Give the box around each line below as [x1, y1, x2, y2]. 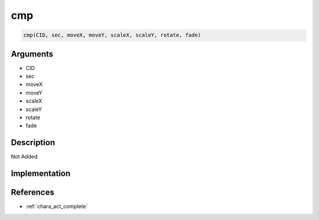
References [11, 188, 54, 198]
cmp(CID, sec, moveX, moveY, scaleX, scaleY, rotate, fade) [23, 32, 201, 38]
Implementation [11, 169, 71, 179]
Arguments [11, 49, 54, 59]
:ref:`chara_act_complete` [25, 203, 88, 210]
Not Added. [11, 153, 40, 160]
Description [11, 137, 56, 147]
